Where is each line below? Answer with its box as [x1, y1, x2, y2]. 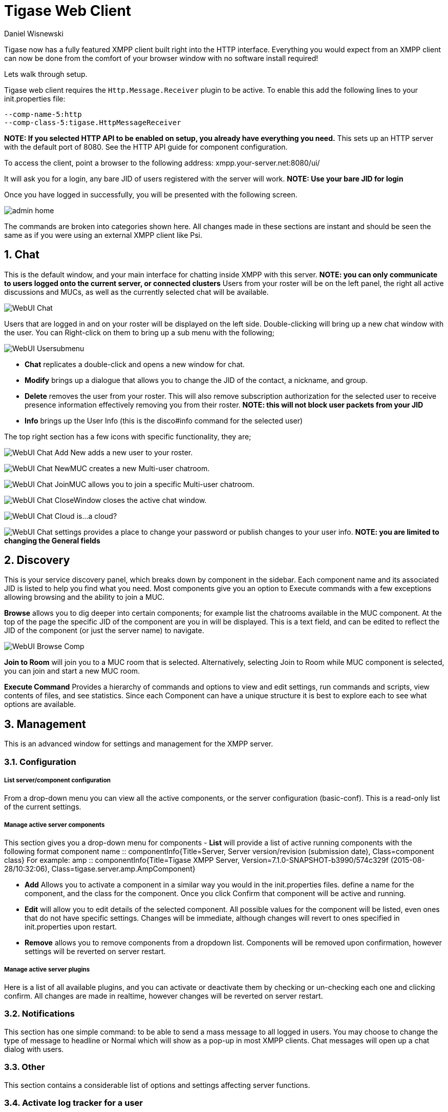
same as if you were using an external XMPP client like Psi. [4, 230, 203, 239]
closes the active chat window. [103, 495, 207, 504]
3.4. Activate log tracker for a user [4, 1097, 143, 1108]
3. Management [4, 717, 86, 731]
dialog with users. [4, 1044, 64, 1054]
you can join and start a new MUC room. [4, 666, 140, 676]
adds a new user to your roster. [88, 448, 193, 457]
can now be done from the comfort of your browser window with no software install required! [4, 53, 318, 63]
